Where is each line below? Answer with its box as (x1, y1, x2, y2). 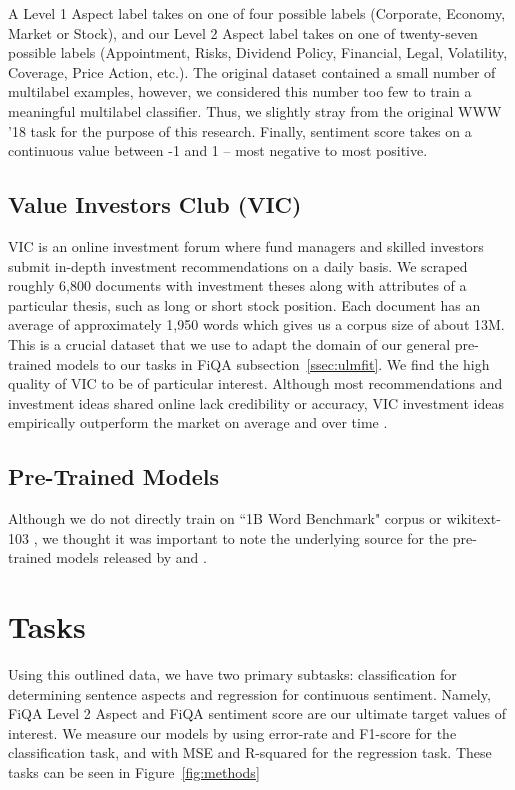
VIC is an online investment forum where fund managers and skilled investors (8, 235, 484, 256)
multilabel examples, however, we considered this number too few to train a (8, 81, 472, 102)
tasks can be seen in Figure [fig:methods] (8, 761, 260, 782)
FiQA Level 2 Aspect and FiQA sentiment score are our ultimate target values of (8, 703, 506, 724)
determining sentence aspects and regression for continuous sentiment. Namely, (8, 683, 491, 704)
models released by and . (56, 547, 207, 568)
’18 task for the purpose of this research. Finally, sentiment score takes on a (8, 120, 472, 141)
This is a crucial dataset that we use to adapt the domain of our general (8, 333, 451, 354)
